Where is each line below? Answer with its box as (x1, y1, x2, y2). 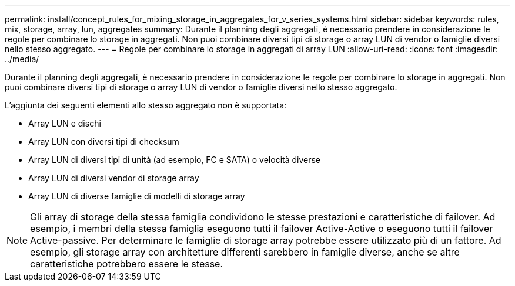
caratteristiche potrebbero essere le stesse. (30, 258, 223, 270)
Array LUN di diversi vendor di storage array (28, 173, 199, 183)
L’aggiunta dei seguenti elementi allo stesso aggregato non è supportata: (5, 100, 287, 110)
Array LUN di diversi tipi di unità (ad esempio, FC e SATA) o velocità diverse (28, 155, 321, 165)
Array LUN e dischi (28, 118, 101, 128)
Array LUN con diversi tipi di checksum (28, 137, 179, 147)
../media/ (5, 54, 39, 64)
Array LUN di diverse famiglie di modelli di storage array (28, 191, 245, 201)
